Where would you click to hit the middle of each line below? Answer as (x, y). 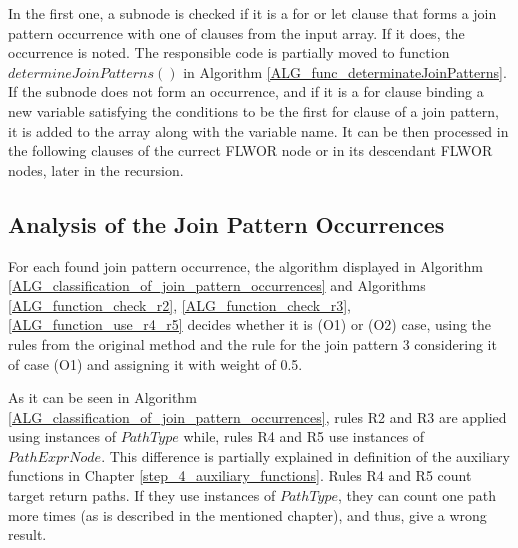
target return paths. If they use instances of (142, 495)
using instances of (62, 436)
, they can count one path (417, 495)
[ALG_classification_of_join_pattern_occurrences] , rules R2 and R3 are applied (257, 416)
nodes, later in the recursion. (96, 169)
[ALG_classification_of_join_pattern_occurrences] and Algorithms (217, 285)
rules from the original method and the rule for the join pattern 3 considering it (252, 343)
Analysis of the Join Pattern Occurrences (226, 223)
